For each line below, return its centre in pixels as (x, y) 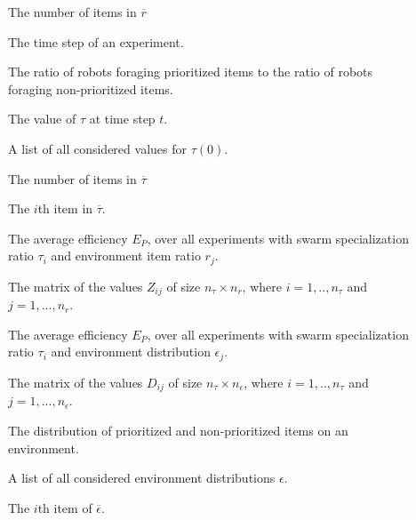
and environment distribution (131, 352)
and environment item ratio (126, 256)
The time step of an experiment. (96, 41)
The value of (42, 119)
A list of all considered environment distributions (142, 478)
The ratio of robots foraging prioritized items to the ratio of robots (191, 72)
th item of (65, 507)
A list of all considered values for (97, 148)
